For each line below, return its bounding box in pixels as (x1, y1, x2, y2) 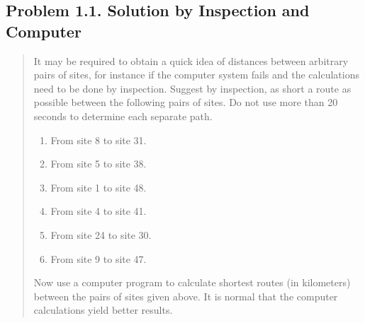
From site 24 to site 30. (50, 227, 152, 242)
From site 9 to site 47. (50, 251, 147, 266)
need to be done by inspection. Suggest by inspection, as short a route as (33, 81, 352, 95)
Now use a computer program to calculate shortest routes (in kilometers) (33, 275, 351, 290)
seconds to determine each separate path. (33, 108, 213, 123)
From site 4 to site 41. (50, 204, 147, 218)
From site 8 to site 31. (50, 132, 147, 147)
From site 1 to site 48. (50, 180, 147, 194)
